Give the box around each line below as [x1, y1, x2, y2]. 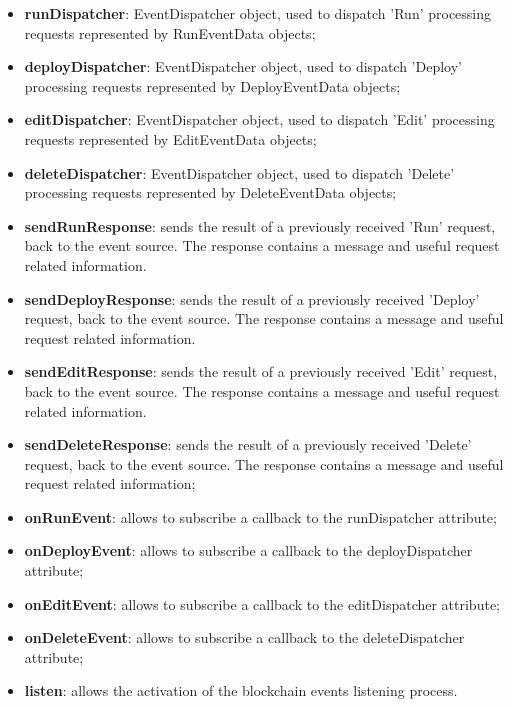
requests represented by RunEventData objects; [24, 22, 316, 43]
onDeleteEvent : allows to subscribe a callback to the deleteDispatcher [24, 627, 465, 648]
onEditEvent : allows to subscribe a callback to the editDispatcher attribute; [24, 593, 500, 614]
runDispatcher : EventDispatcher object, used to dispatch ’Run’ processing [24, 3, 492, 23]
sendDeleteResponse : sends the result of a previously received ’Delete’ [24, 434, 472, 455]
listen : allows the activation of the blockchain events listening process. [24, 680, 458, 701]
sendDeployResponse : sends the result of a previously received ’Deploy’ [24, 288, 480, 309]
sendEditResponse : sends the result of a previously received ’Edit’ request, [24, 361, 498, 382]
